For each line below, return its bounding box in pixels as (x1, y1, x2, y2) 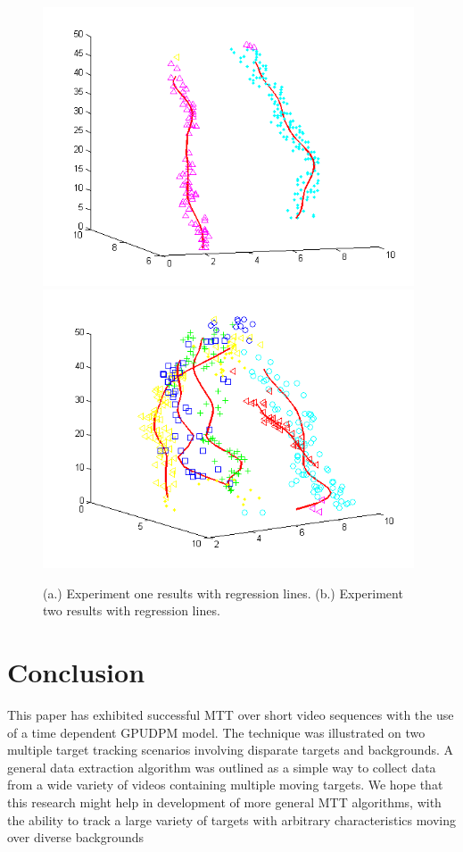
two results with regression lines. (43, 601, 220, 620)
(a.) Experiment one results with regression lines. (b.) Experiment (43, 583, 403, 602)
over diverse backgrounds (7, 828, 145, 847)
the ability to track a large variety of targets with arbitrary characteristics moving (7, 810, 457, 829)
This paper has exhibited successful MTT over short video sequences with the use (7, 706, 454, 724)
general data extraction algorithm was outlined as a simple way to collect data (7, 757, 436, 776)
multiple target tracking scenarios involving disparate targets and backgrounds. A (7, 740, 453, 759)
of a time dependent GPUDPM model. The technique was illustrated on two (7, 723, 426, 741)
